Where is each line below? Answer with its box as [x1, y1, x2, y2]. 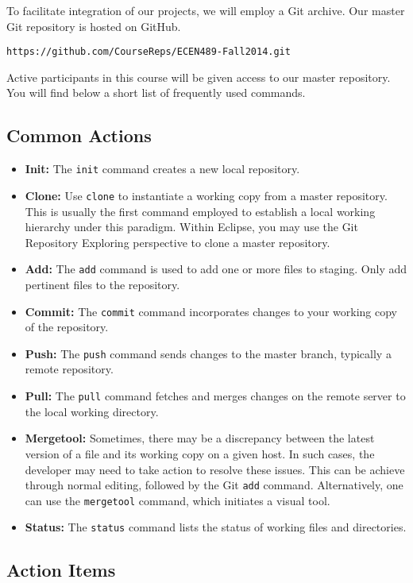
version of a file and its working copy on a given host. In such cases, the [25, 445, 375, 461]
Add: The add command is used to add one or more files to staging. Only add [25, 261, 407, 277]
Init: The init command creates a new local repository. [25, 160, 300, 177]
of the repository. [25, 319, 109, 335]
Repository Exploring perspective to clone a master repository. [25, 234, 330, 250]
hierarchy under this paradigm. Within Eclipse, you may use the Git [25, 218, 358, 235]
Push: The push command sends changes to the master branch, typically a [25, 345, 392, 361]
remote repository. [25, 361, 114, 377]
